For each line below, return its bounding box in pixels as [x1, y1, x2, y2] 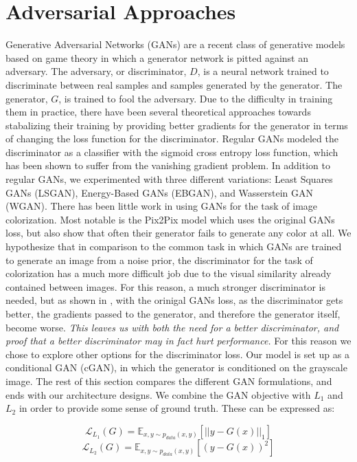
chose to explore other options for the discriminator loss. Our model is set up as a [5, 346, 349, 361]
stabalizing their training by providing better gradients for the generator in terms [5, 118, 348, 132]
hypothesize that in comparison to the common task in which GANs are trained [5, 239, 342, 254]
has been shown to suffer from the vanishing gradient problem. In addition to [5, 158, 330, 173]
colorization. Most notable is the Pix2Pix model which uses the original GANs [5, 212, 335, 226]
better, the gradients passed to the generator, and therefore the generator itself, [5, 307, 341, 320]
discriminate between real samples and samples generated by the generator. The [5, 77, 343, 91]
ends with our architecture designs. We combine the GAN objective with [5, 387, 311, 401]
